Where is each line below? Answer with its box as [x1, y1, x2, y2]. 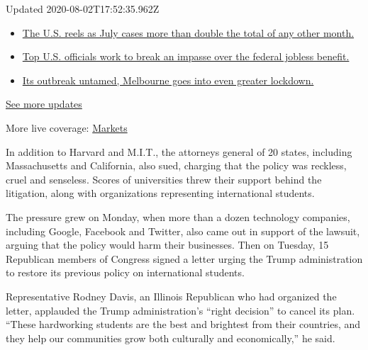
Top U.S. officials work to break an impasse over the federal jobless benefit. [22, 49, 350, 64]
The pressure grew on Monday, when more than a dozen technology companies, [6, 209, 350, 224]
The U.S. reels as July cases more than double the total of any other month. [22, 25, 355, 40]
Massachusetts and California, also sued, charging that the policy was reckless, [6, 158, 347, 173]
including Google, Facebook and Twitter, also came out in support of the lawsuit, [6, 223, 360, 238]
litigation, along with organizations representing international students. [6, 186, 315, 201]
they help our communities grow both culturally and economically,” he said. [6, 330, 335, 345]
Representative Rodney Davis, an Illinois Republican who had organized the [6, 288, 337, 303]
